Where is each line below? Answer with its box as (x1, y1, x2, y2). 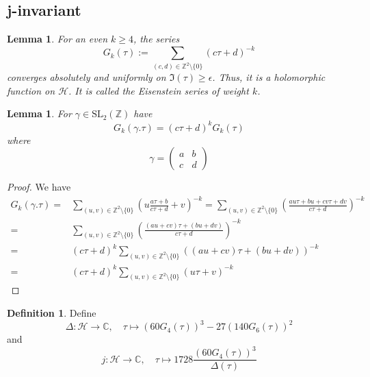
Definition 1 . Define (7, 306, 96, 320)
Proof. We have (7, 180, 71, 194)
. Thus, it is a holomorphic (212, 70, 326, 84)
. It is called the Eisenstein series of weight (68, 83, 249, 97)
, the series (133, 32, 180, 46)
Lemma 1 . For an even (7, 32, 108, 46)
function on (7, 83, 55, 97)
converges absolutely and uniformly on (7, 70, 166, 84)
